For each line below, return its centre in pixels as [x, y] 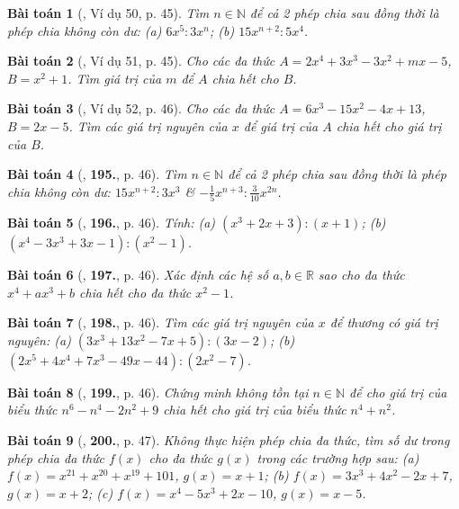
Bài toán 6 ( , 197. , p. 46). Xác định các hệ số [138, 275]
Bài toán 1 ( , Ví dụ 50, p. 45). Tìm [108, 13]
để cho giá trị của [398, 392]
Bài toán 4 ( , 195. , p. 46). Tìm [97, 174]
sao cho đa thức [361, 275]
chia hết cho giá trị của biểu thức [255, 410]
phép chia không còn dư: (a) [85, 30]
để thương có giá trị [384, 322]
